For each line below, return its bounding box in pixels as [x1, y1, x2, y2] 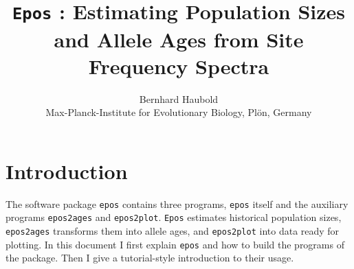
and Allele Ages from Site [54, 25, 304, 53]
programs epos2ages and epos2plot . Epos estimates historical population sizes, [5, 210, 342, 224]
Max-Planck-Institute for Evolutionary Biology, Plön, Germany [45, 105, 312, 119]
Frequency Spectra [88, 51, 269, 80]
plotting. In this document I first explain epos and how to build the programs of [5, 237, 344, 251]
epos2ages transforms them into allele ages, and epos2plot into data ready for [5, 224, 340, 238]
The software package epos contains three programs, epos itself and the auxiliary [5, 196, 349, 211]
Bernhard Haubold [139, 91, 219, 106]
